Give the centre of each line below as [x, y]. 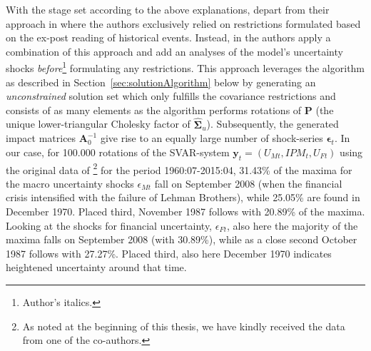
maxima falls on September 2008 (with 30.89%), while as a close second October [182, 239]
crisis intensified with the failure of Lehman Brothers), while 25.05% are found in [183, 197]
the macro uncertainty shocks [70, 183]
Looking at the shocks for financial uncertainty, [109, 225]
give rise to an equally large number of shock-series [212, 138]
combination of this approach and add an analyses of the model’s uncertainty [174, 51]
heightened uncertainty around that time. [96, 267]
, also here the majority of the [293, 225]
